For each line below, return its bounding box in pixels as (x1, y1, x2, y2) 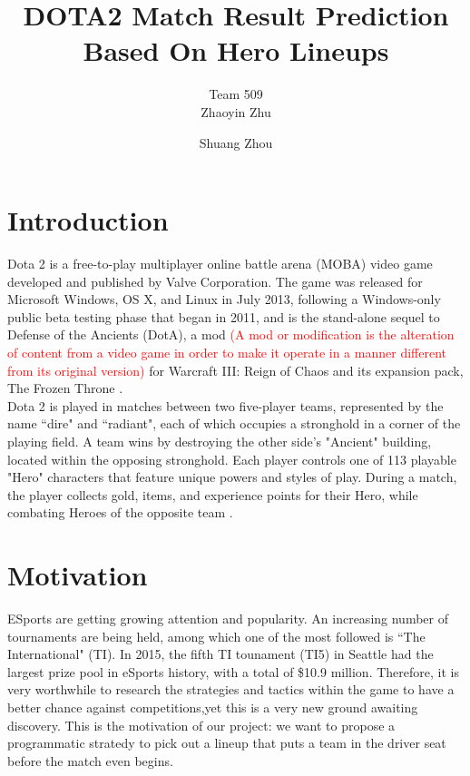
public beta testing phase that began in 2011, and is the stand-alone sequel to (7, 307, 440, 326)
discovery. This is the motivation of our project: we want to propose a (7, 715, 396, 734)
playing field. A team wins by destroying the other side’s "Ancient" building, (7, 431, 432, 450)
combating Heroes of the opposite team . (7, 503, 233, 522)
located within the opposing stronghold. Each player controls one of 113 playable (7, 449, 456, 468)
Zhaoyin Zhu (201, 102, 271, 121)
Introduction (7, 201, 169, 239)
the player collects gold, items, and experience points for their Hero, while (7, 485, 418, 504)
